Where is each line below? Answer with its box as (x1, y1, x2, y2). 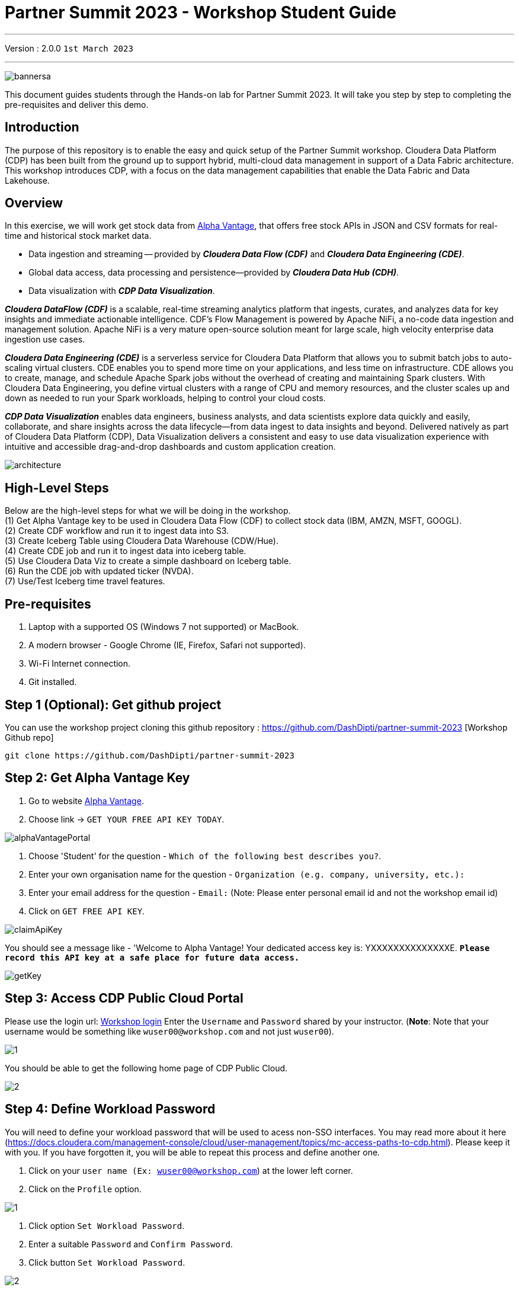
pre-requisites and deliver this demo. (5, 99, 149, 110)
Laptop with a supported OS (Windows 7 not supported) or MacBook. (28, 622, 299, 632)
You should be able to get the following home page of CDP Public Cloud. (5, 1062, 288, 1073)
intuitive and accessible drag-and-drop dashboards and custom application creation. (5, 441, 336, 452)
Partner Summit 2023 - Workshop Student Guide (5, 2, 396, 23)
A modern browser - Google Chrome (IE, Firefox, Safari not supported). (28, 640, 306, 651)
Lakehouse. (5, 175, 50, 185)
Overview (5, 196, 63, 211)
